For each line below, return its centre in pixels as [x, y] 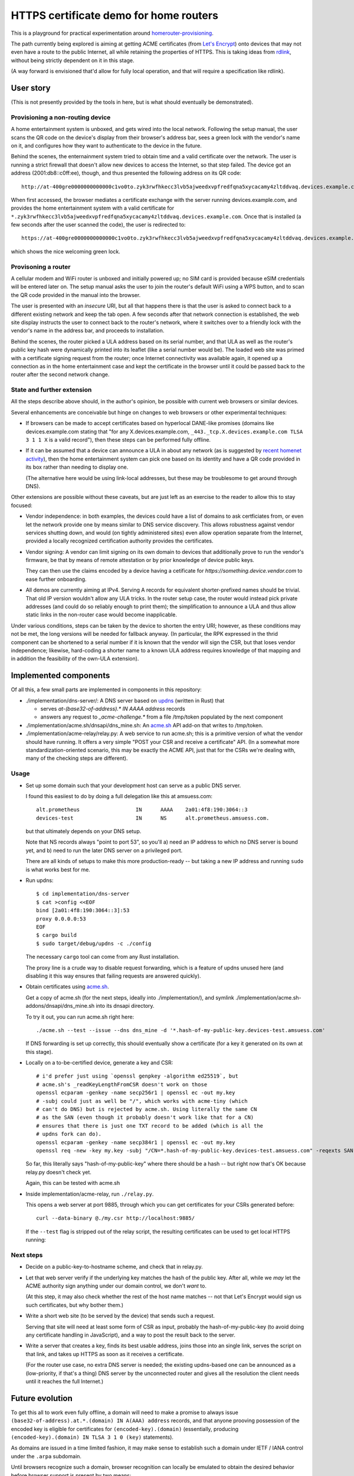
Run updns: [40, 880]
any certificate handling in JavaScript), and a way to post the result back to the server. [131, 1335]
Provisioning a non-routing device [61, 117]
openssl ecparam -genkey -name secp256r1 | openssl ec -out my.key [136, 1093]
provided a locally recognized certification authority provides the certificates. [119, 541]
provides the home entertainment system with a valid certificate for [92, 208]
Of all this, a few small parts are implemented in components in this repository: [106, 690]
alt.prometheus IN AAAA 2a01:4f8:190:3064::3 [142, 810]
